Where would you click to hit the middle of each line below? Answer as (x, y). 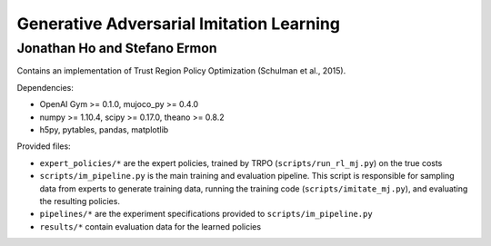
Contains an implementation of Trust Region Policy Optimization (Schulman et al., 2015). (181, 71)
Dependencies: (45, 87)
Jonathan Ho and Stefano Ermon (117, 48)
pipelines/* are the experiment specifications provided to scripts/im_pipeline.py (206, 214)
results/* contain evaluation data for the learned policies (150, 226)
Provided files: (44, 146)
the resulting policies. (80, 201)
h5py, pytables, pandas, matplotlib (104, 129)
